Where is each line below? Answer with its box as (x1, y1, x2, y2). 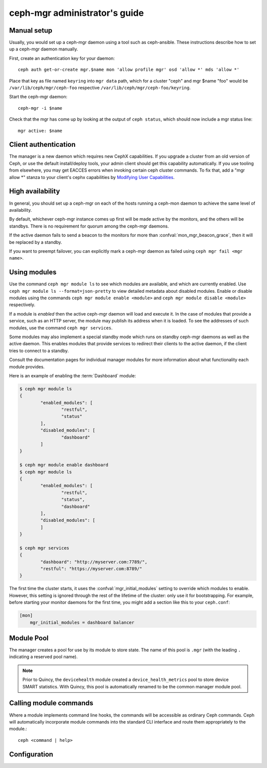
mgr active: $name (18, 128, 63, 134)
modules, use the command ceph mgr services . (9, 324, 113, 331)
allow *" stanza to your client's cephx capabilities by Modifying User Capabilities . (9, 174, 175, 180)
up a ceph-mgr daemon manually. (9, 46, 79, 52)
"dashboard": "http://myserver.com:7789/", (40, 559, 148, 565)
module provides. (9, 363, 45, 369)
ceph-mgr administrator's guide (9, 7, 144, 18)
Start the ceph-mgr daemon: (9, 94, 68, 100)
